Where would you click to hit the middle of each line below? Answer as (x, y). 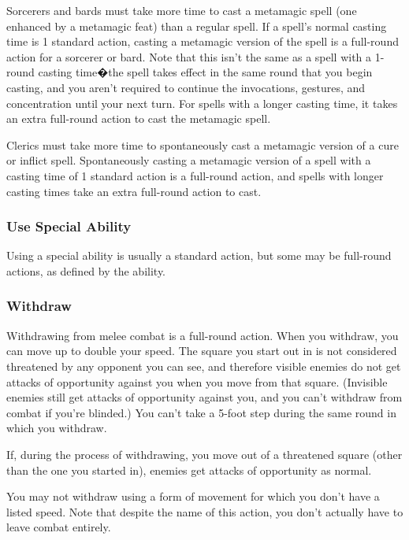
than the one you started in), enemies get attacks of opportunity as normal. (189, 470)
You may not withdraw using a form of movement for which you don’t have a (193, 496)
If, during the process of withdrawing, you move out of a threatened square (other (204, 454)
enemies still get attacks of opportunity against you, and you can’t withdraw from (204, 397)
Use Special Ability (69, 226)
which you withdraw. (57, 428)
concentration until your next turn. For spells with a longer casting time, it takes (202, 103)
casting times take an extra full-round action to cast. (134, 191)
